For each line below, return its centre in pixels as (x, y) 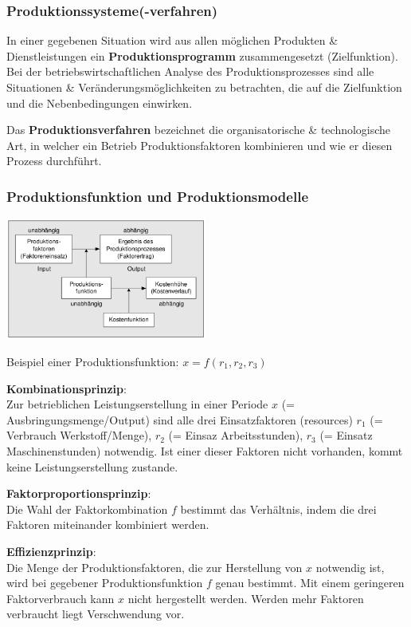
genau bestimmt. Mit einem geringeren (310, 583)
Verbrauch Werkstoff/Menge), (79, 435)
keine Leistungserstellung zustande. (92, 466)
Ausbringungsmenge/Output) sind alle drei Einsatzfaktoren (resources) (180, 419)
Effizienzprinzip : (51, 551)
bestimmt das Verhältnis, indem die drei (278, 509)
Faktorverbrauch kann (61, 598)
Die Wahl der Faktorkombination (87, 509)
